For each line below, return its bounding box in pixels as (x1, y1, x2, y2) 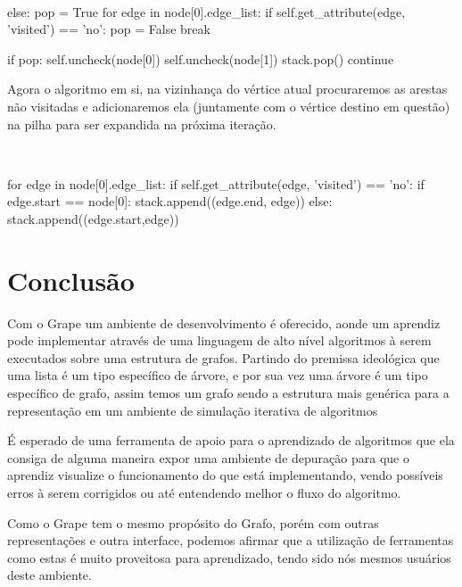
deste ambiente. (7, 566, 92, 584)
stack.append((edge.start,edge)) (7, 209, 179, 227)
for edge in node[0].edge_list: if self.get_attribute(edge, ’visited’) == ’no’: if (7, 174, 425, 193)
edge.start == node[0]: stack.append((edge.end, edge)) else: (7, 192, 333, 211)
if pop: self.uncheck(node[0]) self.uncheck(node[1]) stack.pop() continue (7, 49, 394, 68)
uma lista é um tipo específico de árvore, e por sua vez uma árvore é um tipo (7, 366, 428, 384)
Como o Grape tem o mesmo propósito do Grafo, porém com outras (7, 513, 379, 532)
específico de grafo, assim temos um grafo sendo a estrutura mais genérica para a (7, 384, 450, 402)
